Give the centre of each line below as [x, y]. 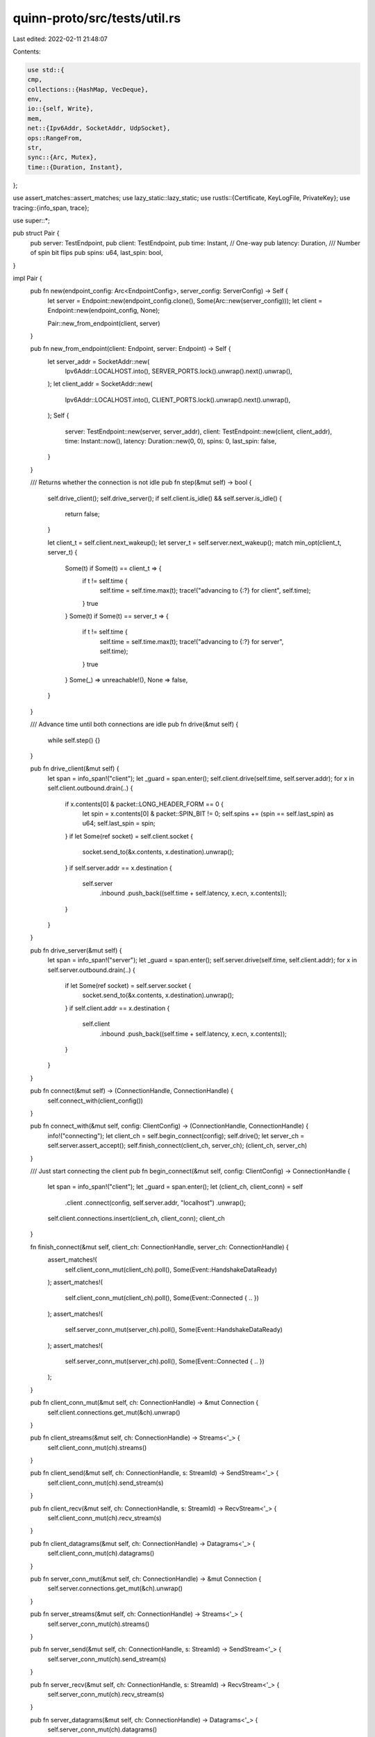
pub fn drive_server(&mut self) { [76, 950]
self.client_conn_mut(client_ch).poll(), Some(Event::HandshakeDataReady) [171, 1269]
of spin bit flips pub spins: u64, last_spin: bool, [97, 253]
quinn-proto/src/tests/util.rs [97, 18]
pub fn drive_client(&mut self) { [75, 768]
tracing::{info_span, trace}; [51, 208]
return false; [82, 513]
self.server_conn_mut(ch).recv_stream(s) [106, 1694]
